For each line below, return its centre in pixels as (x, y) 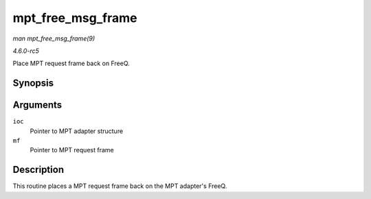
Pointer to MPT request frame (72, 150)
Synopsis (33, 83)
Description (38, 170)
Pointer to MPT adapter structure (77, 131)
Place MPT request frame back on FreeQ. (71, 63)
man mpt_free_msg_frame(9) (54, 38)
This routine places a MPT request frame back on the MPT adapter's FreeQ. (120, 186)
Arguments (37, 105)
